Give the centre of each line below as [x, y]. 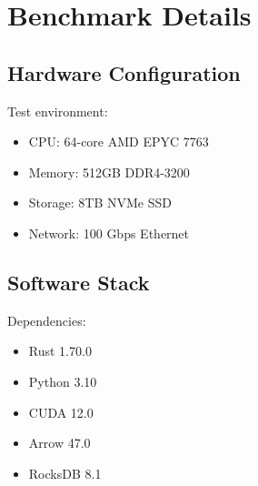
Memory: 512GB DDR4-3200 [109, 172]
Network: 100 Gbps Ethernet [109, 233]
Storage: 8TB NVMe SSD [100, 202]
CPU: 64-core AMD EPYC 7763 [119, 142]
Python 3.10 [63, 381]
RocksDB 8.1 [65, 473]
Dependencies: [47, 320]
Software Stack [79, 282]
